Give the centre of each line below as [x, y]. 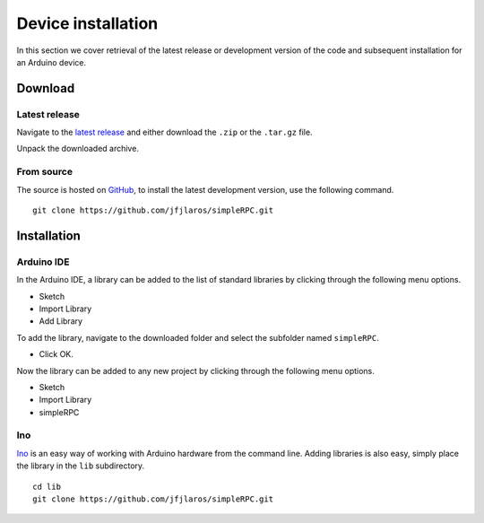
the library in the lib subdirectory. [81, 466]
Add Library [61, 321]
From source [45, 172]
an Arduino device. [52, 62]
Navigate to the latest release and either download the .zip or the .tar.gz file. [164, 132]
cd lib [47, 486]
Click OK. [56, 354]
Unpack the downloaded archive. [78, 149]
